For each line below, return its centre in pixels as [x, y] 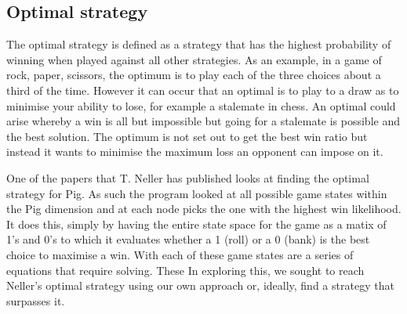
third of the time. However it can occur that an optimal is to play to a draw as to [203, 90]
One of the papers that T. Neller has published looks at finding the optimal [188, 177]
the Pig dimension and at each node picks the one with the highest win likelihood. [204, 209]
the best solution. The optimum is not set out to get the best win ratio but [187, 136]
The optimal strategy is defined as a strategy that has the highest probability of [199, 44]
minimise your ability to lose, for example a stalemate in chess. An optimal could [201, 105]
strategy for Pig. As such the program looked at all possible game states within [197, 193]
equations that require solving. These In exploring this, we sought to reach [185, 270]
